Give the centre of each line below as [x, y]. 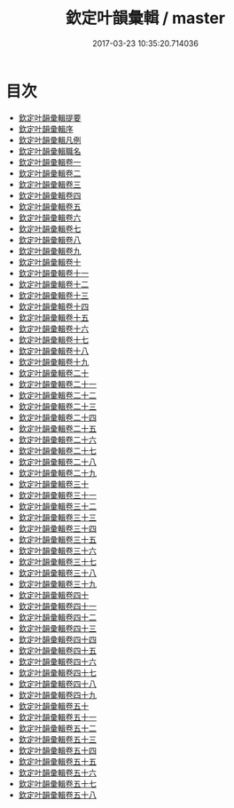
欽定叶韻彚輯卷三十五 [57, 539]
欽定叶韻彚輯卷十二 [54, 284]
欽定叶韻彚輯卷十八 [54, 351]
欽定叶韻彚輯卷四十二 [57, 617]
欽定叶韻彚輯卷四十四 [57, 639]
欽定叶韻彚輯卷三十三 [57, 517]
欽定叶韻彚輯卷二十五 [57, 428]
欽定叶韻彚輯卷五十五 [57, 761]
